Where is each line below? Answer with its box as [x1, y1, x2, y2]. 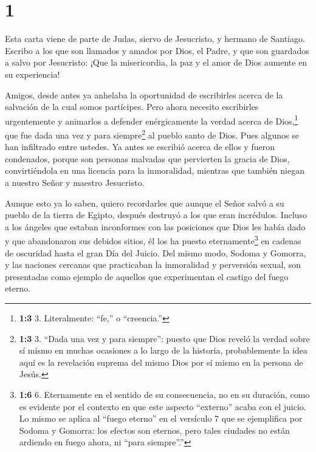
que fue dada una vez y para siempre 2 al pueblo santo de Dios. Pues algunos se [5, 126, 299, 141]
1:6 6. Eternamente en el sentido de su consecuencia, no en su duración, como [19, 388, 310, 400]
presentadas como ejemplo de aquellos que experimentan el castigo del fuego [5, 270, 289, 282]
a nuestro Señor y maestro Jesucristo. [5, 176, 145, 188]
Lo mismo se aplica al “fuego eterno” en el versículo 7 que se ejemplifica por [19, 412, 303, 425]
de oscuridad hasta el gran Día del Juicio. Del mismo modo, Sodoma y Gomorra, [5, 246, 306, 259]
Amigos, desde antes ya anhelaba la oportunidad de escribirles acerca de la [5, 88, 283, 101]
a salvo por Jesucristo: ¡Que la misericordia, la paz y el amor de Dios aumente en [5, 56, 307, 69]
